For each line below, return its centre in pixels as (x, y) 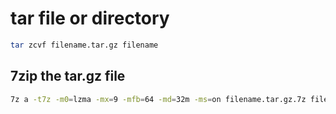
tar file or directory (90, 18)
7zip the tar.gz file (68, 76)
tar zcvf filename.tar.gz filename (84, 45)
